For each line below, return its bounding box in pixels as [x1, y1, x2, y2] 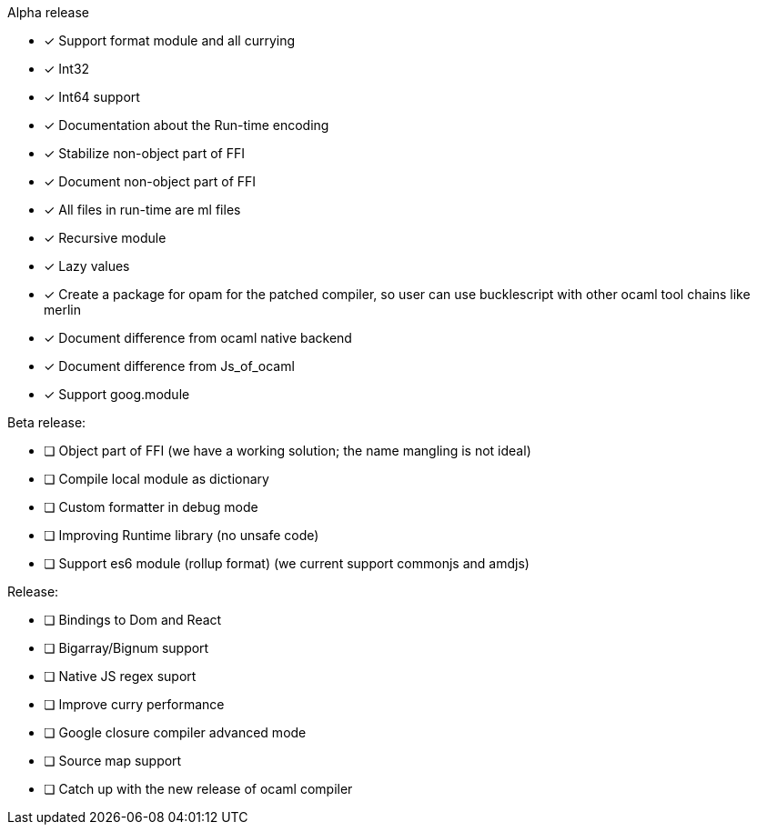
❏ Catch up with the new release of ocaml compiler [44, 781, 353, 797]
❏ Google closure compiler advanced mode [44, 725, 307, 740]
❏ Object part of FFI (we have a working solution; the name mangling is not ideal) [44, 443, 531, 458]
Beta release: [7, 415, 86, 430]
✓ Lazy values [44, 258, 130, 274]
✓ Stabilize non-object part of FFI [44, 145, 245, 161]
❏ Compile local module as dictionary [44, 471, 269, 486]
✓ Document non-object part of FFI [44, 174, 257, 189]
